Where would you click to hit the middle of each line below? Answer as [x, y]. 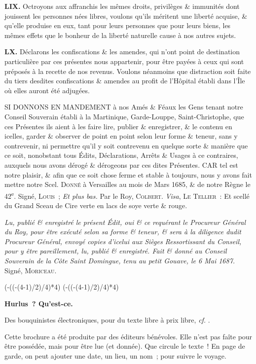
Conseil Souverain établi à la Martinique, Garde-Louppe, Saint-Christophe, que [124, 116]
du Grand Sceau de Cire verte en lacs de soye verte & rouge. [96, 205]
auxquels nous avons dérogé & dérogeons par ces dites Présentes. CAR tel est [121, 164]
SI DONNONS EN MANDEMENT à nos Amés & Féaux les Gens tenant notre [124, 107]
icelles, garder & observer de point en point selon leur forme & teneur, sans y [121, 136]
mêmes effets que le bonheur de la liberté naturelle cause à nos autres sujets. [120, 35]
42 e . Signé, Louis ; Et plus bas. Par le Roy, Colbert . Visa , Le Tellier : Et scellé [127, 195]
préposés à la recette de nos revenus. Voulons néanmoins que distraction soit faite [128, 71]
